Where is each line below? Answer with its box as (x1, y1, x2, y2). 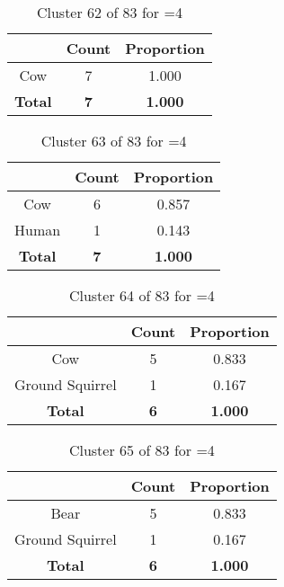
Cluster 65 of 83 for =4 (68, 440, 215, 460)
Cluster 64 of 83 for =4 (68, 285, 215, 306)
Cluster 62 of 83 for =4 (36, 2, 182, 22)
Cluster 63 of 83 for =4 (40, 130, 187, 151)
